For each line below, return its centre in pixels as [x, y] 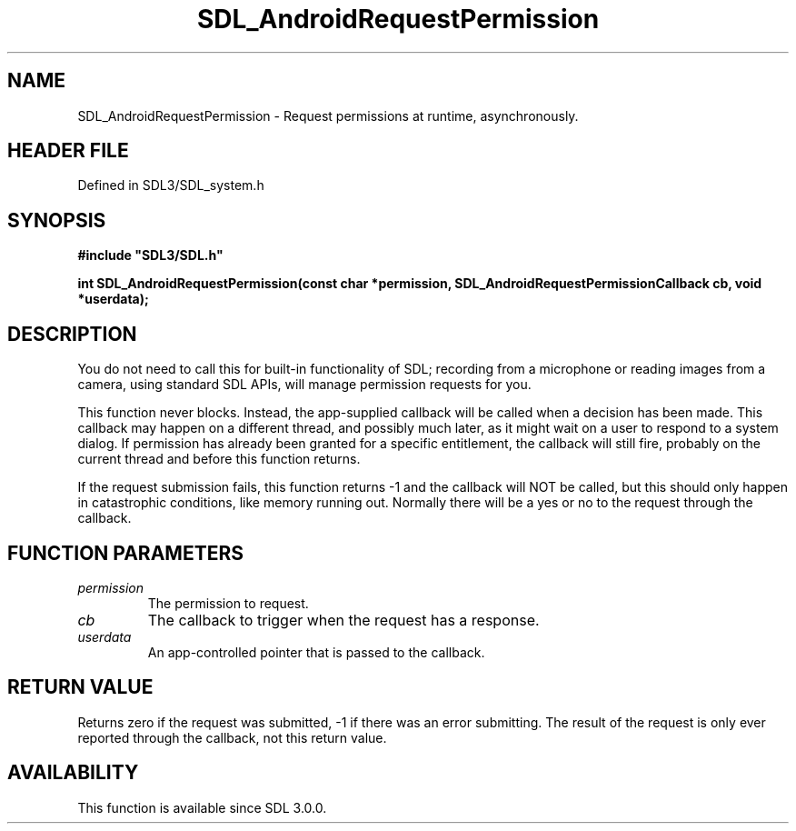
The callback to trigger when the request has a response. [343, 620]
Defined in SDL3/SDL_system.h [171, 185]
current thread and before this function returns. [219, 459]
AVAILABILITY [73, 773]
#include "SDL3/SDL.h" [150, 255]
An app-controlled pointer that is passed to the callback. [316, 652]
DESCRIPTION [72, 334]
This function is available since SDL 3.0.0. [202, 807]
